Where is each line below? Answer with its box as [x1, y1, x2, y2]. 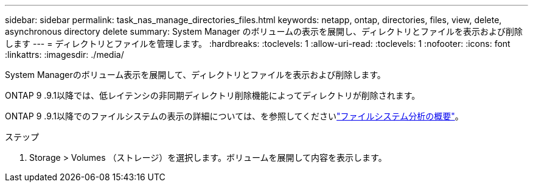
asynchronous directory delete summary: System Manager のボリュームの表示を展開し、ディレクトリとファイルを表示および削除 [5, 26, 523, 37]
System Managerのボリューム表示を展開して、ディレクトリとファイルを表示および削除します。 [5, 69, 386, 80]
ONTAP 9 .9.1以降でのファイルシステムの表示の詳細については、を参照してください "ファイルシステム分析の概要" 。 [5, 111, 464, 121]
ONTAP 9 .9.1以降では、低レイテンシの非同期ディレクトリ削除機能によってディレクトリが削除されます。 [5, 90, 420, 101]
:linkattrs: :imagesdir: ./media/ [5, 49, 124, 60]
